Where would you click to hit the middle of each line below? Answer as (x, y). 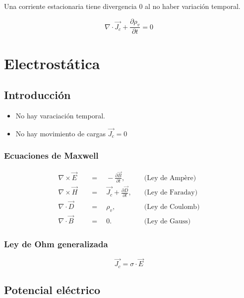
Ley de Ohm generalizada (56, 244)
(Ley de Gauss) (167, 221)
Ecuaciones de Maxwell (51, 155)
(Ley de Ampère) (170, 178)
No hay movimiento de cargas (61, 133)
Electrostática (52, 63)
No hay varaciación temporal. (60, 115)
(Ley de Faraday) (171, 193)
